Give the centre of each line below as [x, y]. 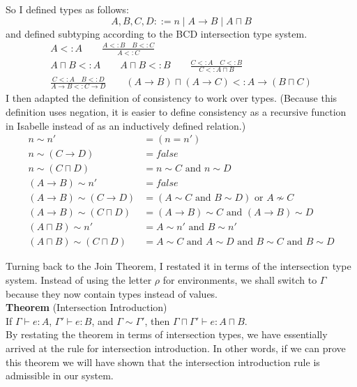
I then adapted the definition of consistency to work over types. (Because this [172, 98]
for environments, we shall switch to [240, 279]
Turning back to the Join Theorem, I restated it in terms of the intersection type [178, 266]
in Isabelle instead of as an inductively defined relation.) [126, 125]
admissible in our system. [60, 375]
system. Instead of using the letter [79, 279]
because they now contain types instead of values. [112, 293]
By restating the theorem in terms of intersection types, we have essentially [167, 334]
